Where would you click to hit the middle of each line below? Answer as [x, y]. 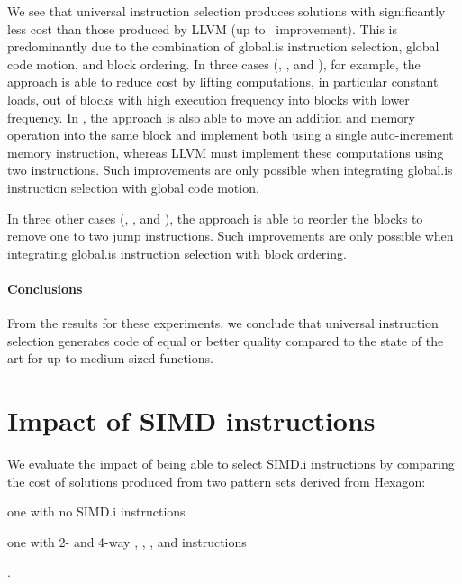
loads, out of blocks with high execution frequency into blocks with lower [208, 99]
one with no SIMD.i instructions [96, 511]
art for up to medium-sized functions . [110, 358]
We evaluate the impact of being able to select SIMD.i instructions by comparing [231, 464]
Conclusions [45, 288]
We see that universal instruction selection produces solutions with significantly [226, 11]
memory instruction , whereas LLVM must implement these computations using [226, 152]
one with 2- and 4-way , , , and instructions [127, 541]
